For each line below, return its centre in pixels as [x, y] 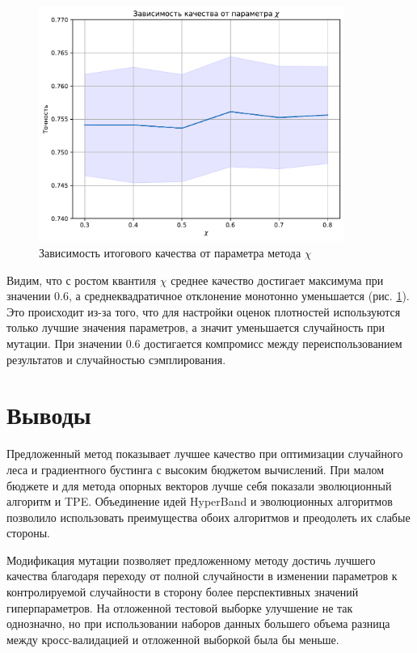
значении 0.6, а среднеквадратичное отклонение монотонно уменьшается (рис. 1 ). [208, 296]
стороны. [28, 533]
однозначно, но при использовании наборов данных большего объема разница [198, 623]
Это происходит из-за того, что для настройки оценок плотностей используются [204, 311]
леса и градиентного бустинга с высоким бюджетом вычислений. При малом [196, 469]
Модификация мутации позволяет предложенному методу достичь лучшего [191, 560]
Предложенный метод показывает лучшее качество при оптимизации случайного [205, 454]
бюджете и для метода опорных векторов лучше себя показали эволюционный [199, 485]
